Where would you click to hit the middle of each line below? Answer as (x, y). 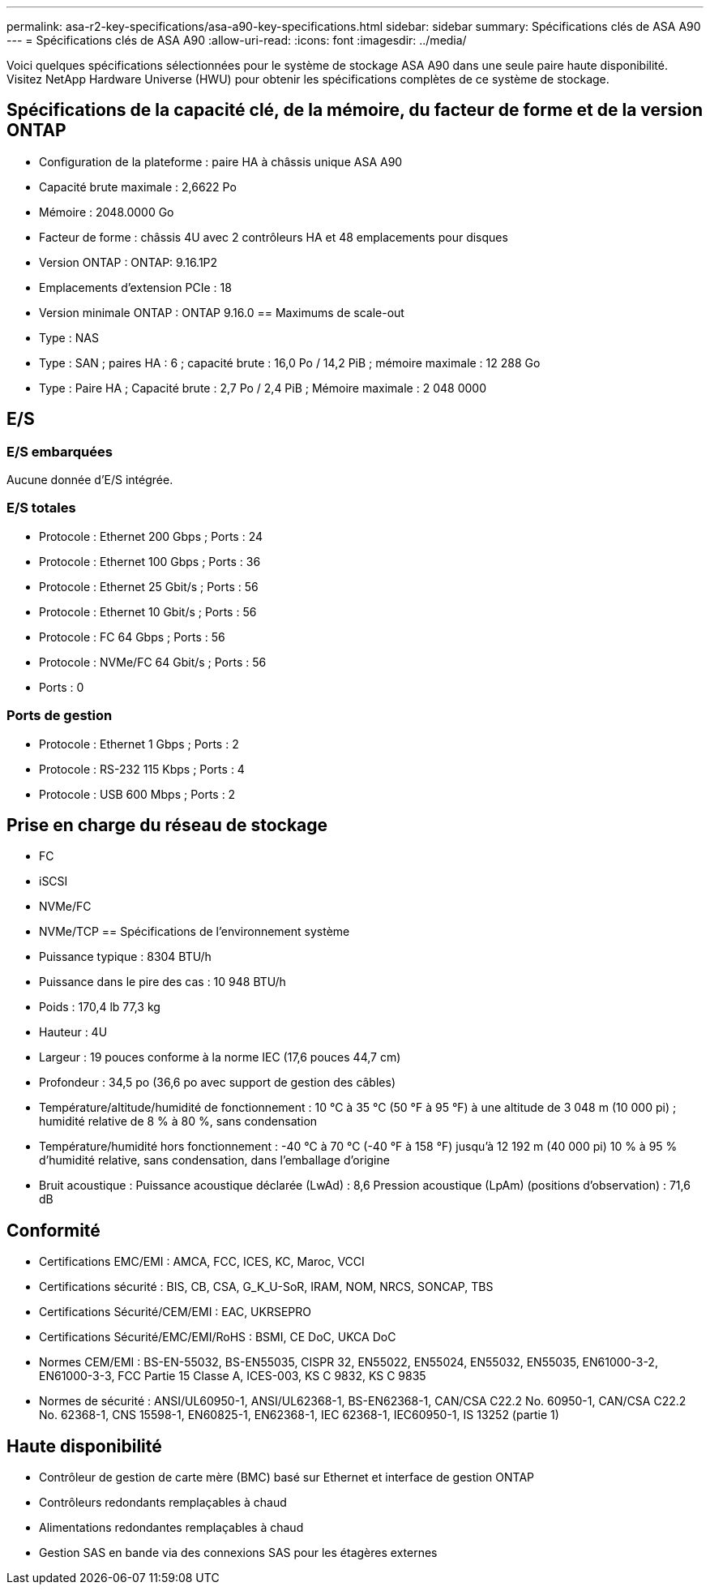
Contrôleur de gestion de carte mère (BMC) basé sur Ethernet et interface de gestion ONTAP (287, 1477)
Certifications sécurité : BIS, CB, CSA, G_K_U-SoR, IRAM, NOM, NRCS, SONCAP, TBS (266, 1287)
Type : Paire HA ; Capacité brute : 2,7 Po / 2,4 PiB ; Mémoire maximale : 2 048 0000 (263, 388)
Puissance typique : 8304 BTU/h (125, 957)
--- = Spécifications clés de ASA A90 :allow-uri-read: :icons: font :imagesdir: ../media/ (237, 40)
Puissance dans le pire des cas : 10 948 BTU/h (163, 982)
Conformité (53, 1230)
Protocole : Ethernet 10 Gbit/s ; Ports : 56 (148, 611)
